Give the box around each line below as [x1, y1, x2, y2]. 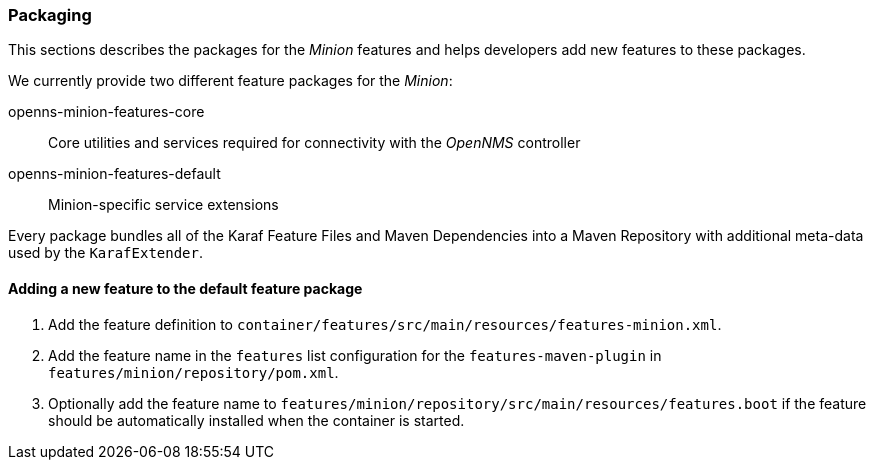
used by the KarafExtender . [8, 244, 204, 262]
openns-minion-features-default [8, 165, 221, 183]
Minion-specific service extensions [48, 196, 279, 214]
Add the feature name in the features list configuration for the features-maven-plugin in [48, 346, 662, 364]
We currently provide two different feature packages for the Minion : [8, 72, 453, 90]
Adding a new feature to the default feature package [8, 279, 363, 297]
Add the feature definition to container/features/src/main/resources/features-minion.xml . [48, 315, 722, 333]
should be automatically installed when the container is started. [48, 411, 465, 429]
